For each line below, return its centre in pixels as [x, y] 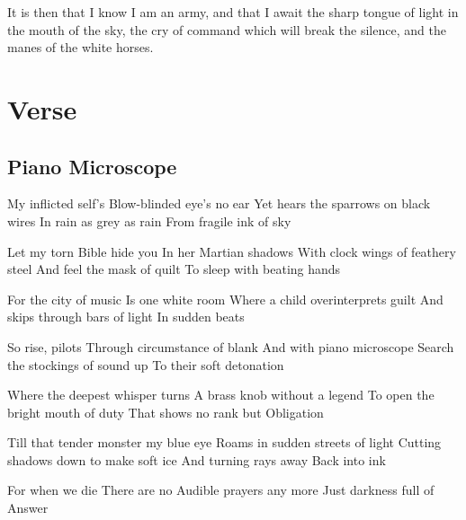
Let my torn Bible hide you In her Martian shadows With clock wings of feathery [232, 251]
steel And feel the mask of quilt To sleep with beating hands [174, 269]
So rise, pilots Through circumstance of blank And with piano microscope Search [231, 346]
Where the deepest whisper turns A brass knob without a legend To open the [221, 395]
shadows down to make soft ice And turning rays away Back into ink [197, 459]
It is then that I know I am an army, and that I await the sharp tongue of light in [233, 12]
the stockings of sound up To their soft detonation [146, 364]
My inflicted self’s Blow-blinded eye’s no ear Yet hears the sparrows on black [219, 203]
